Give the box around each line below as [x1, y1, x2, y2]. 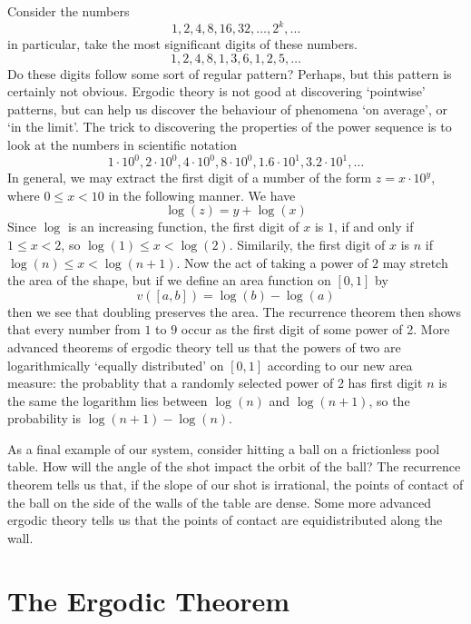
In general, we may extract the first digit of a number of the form [7, 168, 372, 187]
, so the [368, 391, 410, 410]
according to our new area [267, 355, 413, 374]
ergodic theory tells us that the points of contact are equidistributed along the [7, 510, 443, 530]
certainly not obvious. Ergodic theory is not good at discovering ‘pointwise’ [7, 82, 426, 101]
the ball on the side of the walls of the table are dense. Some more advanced [7, 492, 431, 511]
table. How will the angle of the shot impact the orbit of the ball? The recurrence [7, 457, 461, 476]
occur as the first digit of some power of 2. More [181, 320, 450, 339]
